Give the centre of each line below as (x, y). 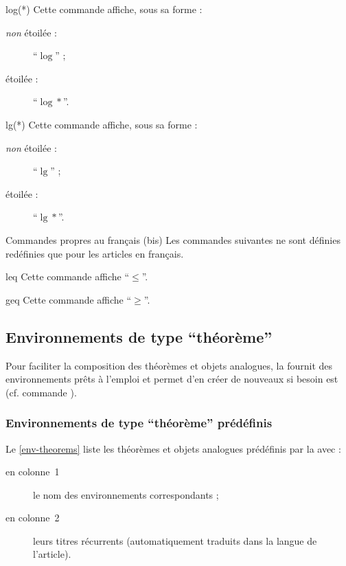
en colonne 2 (33, 518)
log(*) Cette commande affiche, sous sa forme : (104, 9)
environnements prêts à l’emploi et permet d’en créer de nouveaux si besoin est (172, 379)
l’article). (52, 554)
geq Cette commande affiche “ (69, 299)
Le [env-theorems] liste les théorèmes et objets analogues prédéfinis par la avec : (173, 448)
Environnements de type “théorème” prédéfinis (139, 423)
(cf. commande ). (41, 392)
